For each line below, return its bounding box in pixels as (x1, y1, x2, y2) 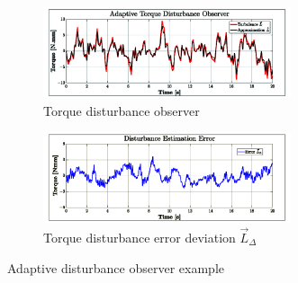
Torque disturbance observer (43, 101, 200, 119)
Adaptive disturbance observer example (7, 258, 224, 277)
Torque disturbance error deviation (43, 228, 236, 247)
